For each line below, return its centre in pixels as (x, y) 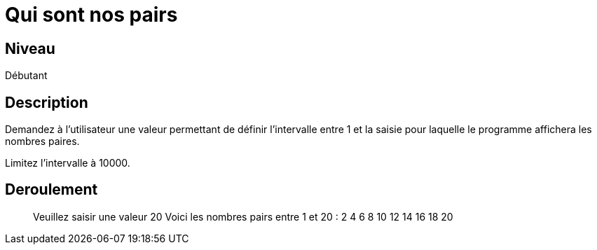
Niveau (30, 48)
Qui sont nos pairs (91, 15)
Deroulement (52, 190)
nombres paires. (42, 141)
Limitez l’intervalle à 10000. (68, 163)
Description (47, 102)
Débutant (26, 76)
